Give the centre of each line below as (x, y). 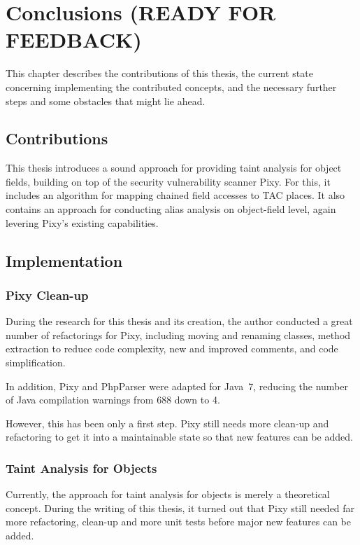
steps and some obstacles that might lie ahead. (106, 101)
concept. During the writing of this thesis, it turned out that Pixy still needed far (180, 508)
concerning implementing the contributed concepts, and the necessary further (171, 87)
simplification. (36, 363)
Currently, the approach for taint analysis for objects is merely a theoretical (168, 494)
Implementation (64, 260)
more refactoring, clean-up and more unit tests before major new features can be (178, 522)
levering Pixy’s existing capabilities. (82, 222)
